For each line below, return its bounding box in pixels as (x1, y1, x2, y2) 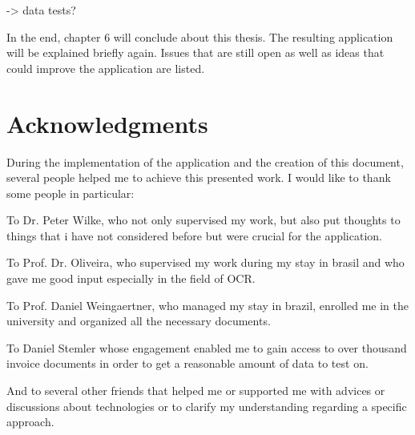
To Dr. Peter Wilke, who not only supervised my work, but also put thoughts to (6, 211, 401, 228)
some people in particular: (6, 184, 135, 201)
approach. (6, 413, 54, 430)
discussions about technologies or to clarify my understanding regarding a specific (6, 397, 407, 414)
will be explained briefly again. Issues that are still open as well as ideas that (6, 44, 385, 61)
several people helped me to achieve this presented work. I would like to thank (6, 169, 391, 186)
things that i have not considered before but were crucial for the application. (6, 227, 382, 244)
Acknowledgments (6, 107, 208, 139)
